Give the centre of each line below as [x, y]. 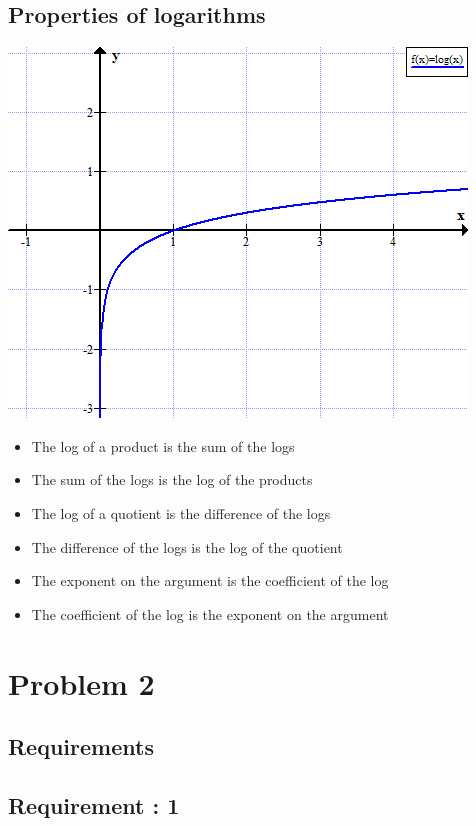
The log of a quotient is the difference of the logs [181, 512]
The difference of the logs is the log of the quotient [187, 546]
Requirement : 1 [94, 804]
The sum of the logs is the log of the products [172, 479]
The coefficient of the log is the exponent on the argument [210, 613]
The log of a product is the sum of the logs [163, 445]
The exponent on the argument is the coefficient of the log [210, 580]
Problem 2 [81, 682]
